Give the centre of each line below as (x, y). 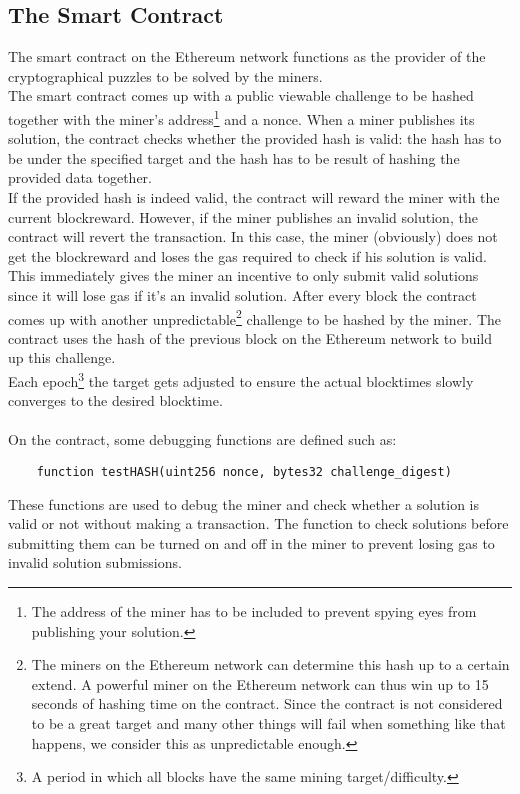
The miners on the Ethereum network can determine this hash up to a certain (270, 664)
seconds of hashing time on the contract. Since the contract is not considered (267, 703)
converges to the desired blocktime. (115, 400)
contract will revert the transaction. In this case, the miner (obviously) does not (253, 236)
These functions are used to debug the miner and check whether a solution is (244, 503)
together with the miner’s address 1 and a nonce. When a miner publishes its (241, 117)
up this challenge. (62, 357)
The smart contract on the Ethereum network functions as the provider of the (247, 56)
